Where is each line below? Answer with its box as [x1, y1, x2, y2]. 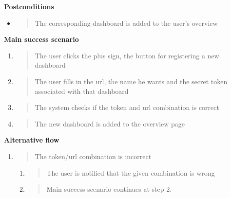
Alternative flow [4, 135, 59, 145]
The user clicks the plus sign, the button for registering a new [35, 50, 219, 60]
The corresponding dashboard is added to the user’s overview [35, 18, 218, 28]
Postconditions [4, 1, 54, 11]
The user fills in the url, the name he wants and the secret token [35, 76, 228, 86]
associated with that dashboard [35, 86, 129, 96]
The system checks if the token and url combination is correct [35, 102, 219, 112]
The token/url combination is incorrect [35, 151, 152, 161]
